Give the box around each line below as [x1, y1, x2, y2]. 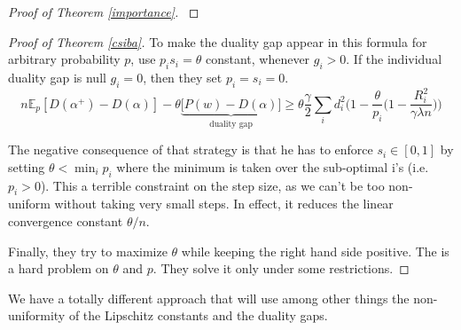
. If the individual [346, 50, 442, 68]
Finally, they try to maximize [8, 241, 168, 260]
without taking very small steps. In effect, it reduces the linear [54, 194, 394, 213]
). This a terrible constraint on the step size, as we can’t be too [40, 176, 385, 194]
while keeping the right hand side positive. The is [181, 241, 449, 260]
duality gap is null [8, 67, 106, 86]
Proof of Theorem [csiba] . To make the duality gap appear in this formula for [8, 32, 427, 51]
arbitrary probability [8, 50, 121, 68]
